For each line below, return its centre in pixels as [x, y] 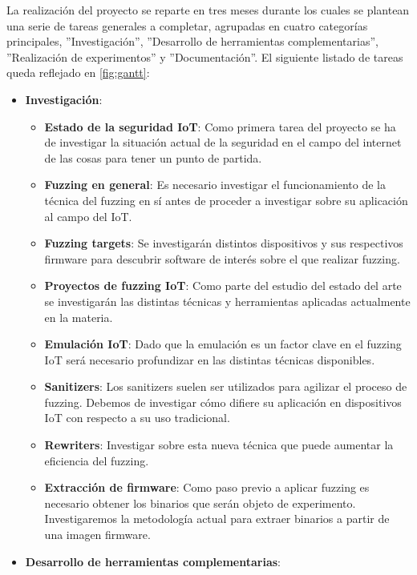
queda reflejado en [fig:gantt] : [78, 72]
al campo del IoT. [88, 216]
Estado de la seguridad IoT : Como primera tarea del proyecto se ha [220, 126]
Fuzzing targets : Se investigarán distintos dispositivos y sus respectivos [224, 243]
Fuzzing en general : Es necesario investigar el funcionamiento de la [215, 185]
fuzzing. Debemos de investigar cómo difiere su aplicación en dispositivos [223, 402]
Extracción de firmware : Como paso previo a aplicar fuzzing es [207, 487]
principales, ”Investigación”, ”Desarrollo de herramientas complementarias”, [192, 41]
